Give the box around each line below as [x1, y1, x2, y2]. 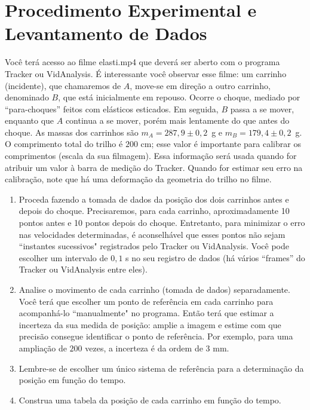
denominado [5, 91, 49, 103]
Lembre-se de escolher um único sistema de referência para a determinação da [19, 362, 304, 374]
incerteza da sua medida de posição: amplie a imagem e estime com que [19, 318, 281, 331]
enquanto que [5, 114, 54, 127]
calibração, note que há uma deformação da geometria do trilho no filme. [5, 173, 272, 185]
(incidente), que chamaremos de [5, 79, 121, 91]
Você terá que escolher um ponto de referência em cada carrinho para [19, 295, 274, 307]
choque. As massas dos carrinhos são [5, 126, 139, 138]
